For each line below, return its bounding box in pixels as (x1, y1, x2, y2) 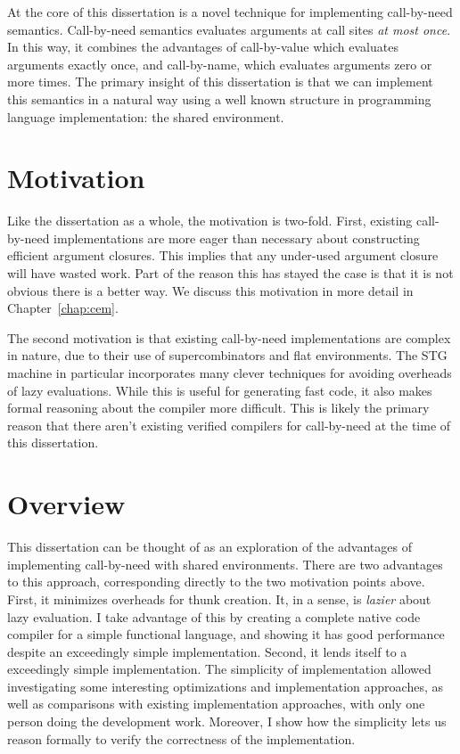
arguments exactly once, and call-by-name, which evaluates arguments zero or (7, 54, 432, 73)
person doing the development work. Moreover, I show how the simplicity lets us (7, 712, 447, 731)
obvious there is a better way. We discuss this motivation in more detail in (7, 281, 414, 299)
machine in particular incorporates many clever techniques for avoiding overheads (7, 364, 452, 382)
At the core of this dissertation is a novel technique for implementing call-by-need (7, 3, 453, 20)
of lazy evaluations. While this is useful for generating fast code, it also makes (7, 381, 432, 399)
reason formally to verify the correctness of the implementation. (7, 729, 356, 748)
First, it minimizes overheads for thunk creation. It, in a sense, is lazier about (7, 589, 431, 608)
